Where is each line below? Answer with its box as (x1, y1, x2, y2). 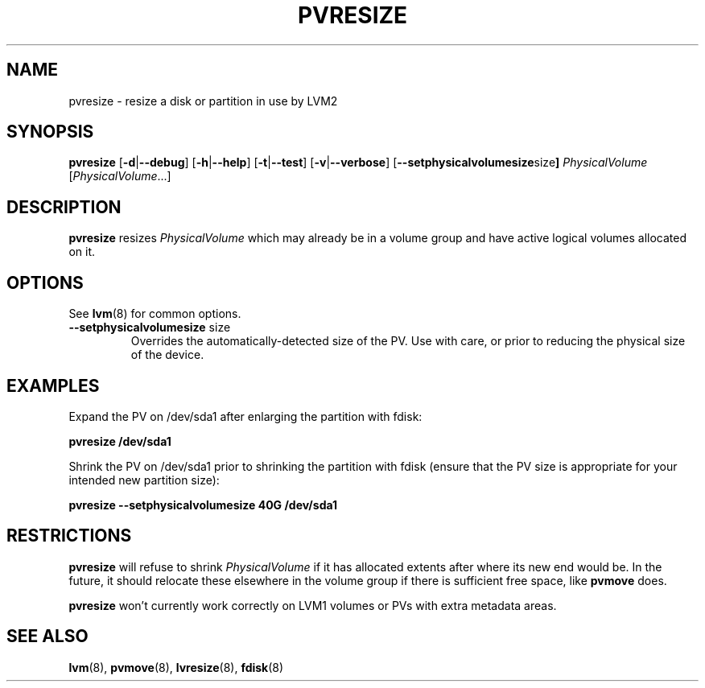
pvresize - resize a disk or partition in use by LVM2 (68, 93, 338, 108)
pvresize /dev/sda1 (68, 434, 171, 448)
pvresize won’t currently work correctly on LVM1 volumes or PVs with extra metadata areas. (68, 598, 557, 612)
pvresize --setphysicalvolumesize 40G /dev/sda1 (68, 497, 338, 512)
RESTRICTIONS (6, 525, 132, 546)
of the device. (130, 348, 204, 362)
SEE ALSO (6, 626, 89, 647)
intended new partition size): (68, 472, 220, 487)
